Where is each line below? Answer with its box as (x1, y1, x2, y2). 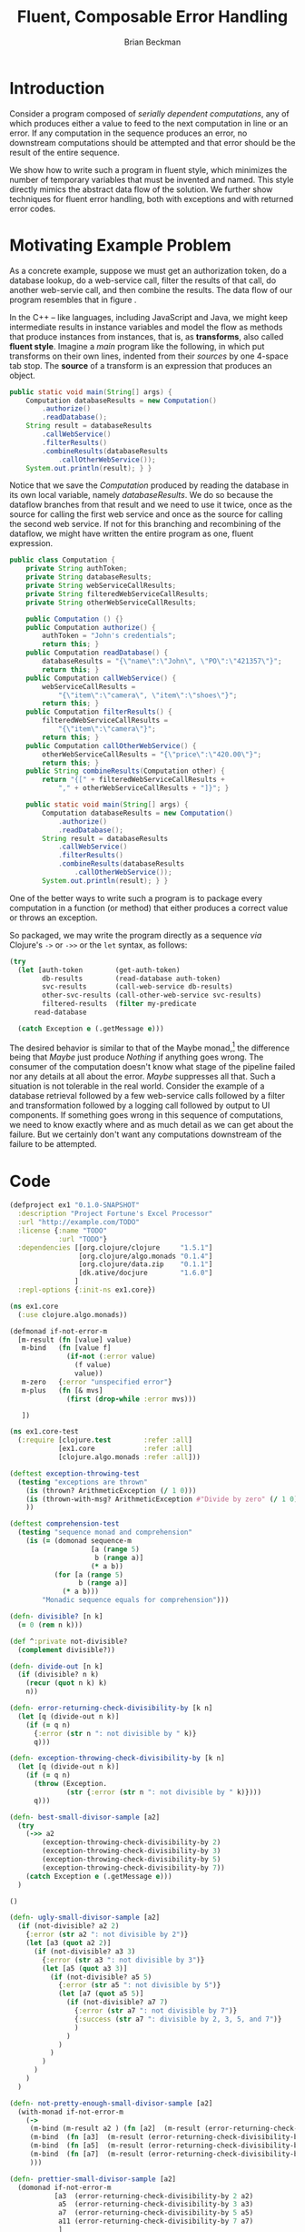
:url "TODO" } (57, 1234, 107, 1243)
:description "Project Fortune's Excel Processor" (17, 1209, 213, 1219)
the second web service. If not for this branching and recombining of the (9, 519, 281, 530)
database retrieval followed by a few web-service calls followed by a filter (9, 1091, 286, 1101)
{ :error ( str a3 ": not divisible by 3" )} (42, 1955, 205, 1964)
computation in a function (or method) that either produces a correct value (9, 902, 289, 913)
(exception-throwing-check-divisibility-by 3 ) (42, 1846, 221, 1856)
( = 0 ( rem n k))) (17, 1620, 84, 1629)
